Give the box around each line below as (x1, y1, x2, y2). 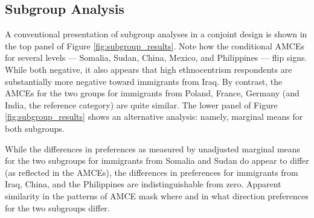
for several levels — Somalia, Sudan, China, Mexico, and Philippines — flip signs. (5, 51, 307, 64)
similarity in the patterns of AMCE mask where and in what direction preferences (5, 189, 309, 202)
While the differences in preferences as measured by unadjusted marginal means (5, 142, 301, 155)
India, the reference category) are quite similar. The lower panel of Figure (5, 98, 278, 111)
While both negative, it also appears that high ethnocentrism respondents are (5, 63, 292, 75)
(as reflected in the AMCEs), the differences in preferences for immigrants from (5, 166, 298, 178)
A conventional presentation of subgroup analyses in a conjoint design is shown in (5, 28, 307, 40)
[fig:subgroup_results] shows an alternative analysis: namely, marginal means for (5, 110, 303, 123)
